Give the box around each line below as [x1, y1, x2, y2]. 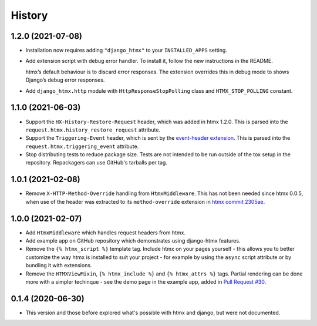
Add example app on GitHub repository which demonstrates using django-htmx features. [25, 237, 241, 244]
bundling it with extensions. [25, 262, 92, 269]
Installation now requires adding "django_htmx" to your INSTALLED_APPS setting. [25, 47, 227, 54]
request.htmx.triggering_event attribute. [25, 143, 139, 150]
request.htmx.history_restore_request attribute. [25, 126, 161, 133]
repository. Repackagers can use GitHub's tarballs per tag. [25, 159, 167, 166]
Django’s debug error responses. [25, 76, 105, 83]
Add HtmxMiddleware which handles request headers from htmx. [25, 229, 186, 236]
